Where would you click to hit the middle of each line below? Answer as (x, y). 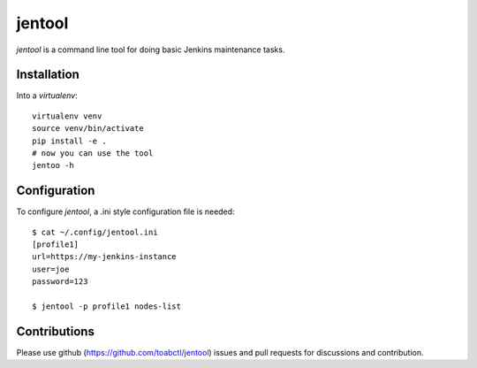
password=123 (60, 282)
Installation (48, 75)
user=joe (51, 269)
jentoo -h (53, 165)
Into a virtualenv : (47, 96)
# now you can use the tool (93, 153)
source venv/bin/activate (88, 129)
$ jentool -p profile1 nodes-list (106, 307)
